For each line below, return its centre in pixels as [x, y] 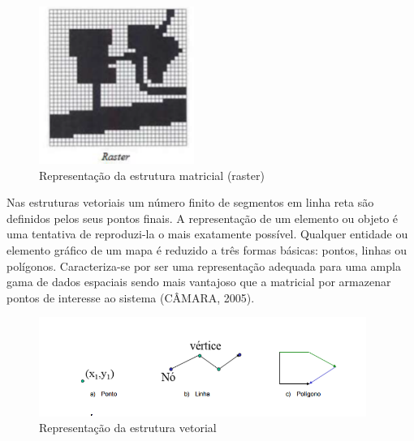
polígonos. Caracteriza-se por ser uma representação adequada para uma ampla [204, 265]
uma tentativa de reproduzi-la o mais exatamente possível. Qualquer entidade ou [207, 234]
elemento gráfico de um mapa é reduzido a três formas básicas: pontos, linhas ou [207, 250]
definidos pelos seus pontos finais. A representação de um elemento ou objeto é [203, 218]
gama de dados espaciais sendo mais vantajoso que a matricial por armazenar [199, 282]
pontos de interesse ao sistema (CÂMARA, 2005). [131, 297]
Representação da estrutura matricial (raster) [152, 175]
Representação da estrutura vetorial [128, 428]
